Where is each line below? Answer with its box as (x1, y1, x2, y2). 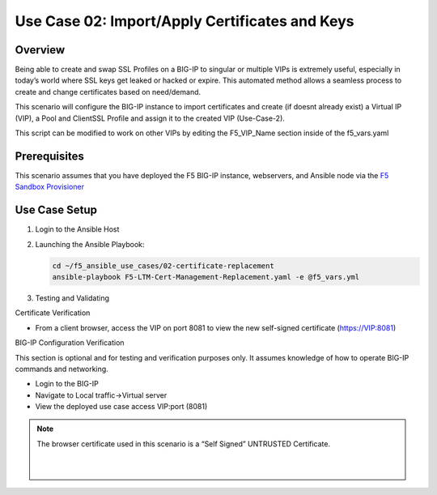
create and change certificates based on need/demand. (15, 87, 202, 96)
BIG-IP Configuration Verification (15, 338, 125, 348)
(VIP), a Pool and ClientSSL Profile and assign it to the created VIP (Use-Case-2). (15, 113, 285, 123)
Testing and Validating (35, 292, 109, 303)
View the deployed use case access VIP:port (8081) (35, 402, 208, 412)
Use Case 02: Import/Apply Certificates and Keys (15, 12, 354, 30)
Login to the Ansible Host (35, 224, 120, 234)
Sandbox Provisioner (15, 182, 85, 192)
